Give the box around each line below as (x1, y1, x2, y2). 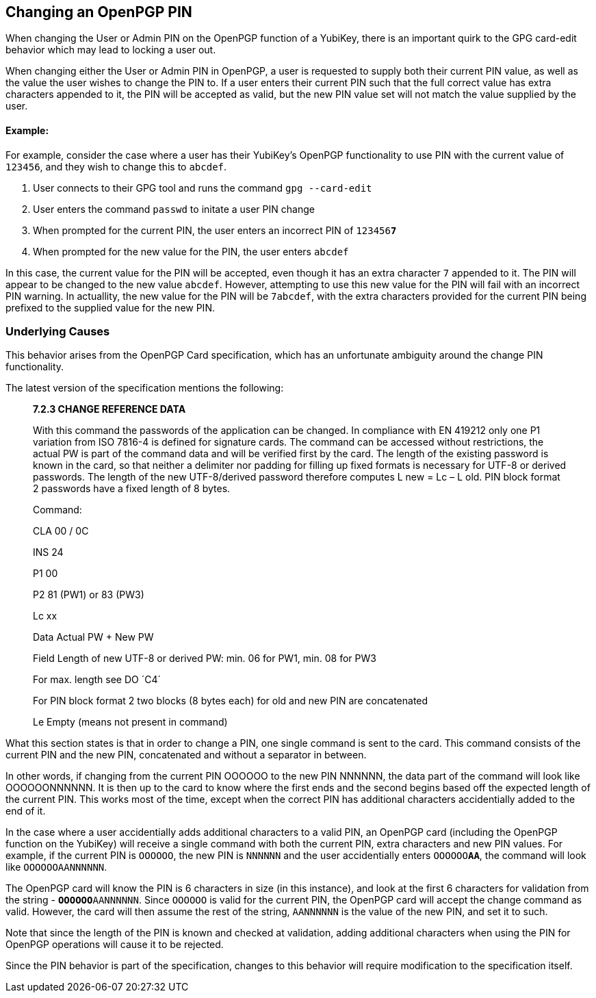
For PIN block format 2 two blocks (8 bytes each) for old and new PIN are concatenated (33, 695, 428, 707)
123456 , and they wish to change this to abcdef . (5, 160, 227, 172)
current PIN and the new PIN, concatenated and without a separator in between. (5, 749, 367, 761)
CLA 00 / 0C (33, 525, 89, 537)
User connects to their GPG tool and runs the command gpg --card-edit (33, 181, 372, 194)
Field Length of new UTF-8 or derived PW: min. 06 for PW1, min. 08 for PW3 (33, 652, 376, 665)
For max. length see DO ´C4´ (33, 674, 161, 686)
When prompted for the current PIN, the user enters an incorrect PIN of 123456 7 (33, 224, 397, 236)
